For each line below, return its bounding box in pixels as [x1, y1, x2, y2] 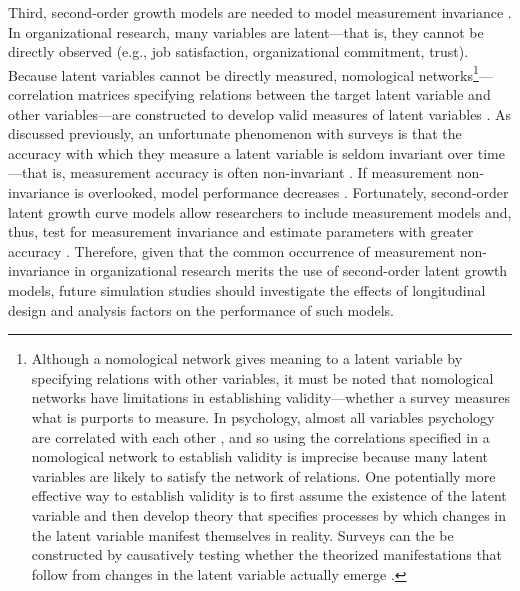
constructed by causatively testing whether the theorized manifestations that [31, 544, 503, 565]
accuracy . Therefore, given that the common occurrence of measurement [8, 240, 456, 261]
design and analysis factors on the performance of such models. [8, 299, 394, 320]
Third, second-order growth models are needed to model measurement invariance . [8, 2, 512, 22]
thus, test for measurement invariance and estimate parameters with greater [8, 221, 474, 242]
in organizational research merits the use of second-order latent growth [74, 260, 508, 281]
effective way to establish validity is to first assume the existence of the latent [31, 485, 507, 506]
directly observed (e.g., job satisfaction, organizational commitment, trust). [8, 41, 469, 62]
